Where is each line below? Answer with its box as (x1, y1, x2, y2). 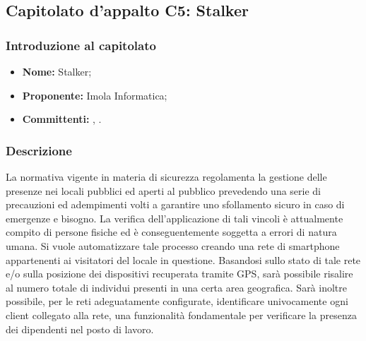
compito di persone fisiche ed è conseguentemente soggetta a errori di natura (6, 225, 337, 239)
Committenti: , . (22, 112, 102, 126)
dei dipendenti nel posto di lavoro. (6, 321, 154, 336)
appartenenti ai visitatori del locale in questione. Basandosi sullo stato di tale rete (6, 252, 361, 267)
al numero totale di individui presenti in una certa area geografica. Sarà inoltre (6, 280, 347, 294)
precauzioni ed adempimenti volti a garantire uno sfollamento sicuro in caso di (6, 197, 345, 212)
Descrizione (6, 141, 72, 159)
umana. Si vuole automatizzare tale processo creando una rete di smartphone (6, 238, 340, 253)
